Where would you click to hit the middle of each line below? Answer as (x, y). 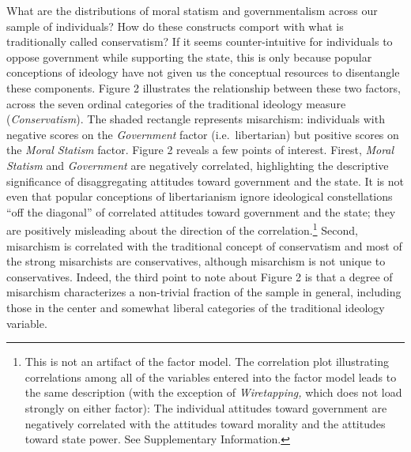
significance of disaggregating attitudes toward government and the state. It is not (205, 181)
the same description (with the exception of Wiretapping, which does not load (213, 392)
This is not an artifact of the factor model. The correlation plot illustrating (207, 362)
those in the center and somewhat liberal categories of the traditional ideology (196, 307)
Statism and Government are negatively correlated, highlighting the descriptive (198, 165)
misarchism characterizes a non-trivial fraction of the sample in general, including (204, 292)
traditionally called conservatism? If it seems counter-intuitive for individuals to (200, 41)
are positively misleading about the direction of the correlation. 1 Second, (182, 229)
